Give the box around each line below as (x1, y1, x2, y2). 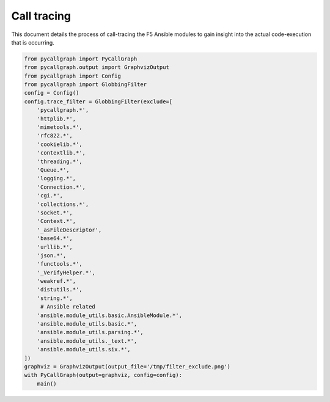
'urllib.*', (37, 243, 73, 250)
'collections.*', (37, 200, 89, 208)
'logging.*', (37, 175, 76, 182)
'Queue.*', (37, 167, 70, 174)
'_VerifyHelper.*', (37, 269, 96, 276)
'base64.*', (37, 235, 73, 242)
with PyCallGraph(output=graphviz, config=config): (24, 371, 183, 379)
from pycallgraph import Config (24, 72, 122, 79)
